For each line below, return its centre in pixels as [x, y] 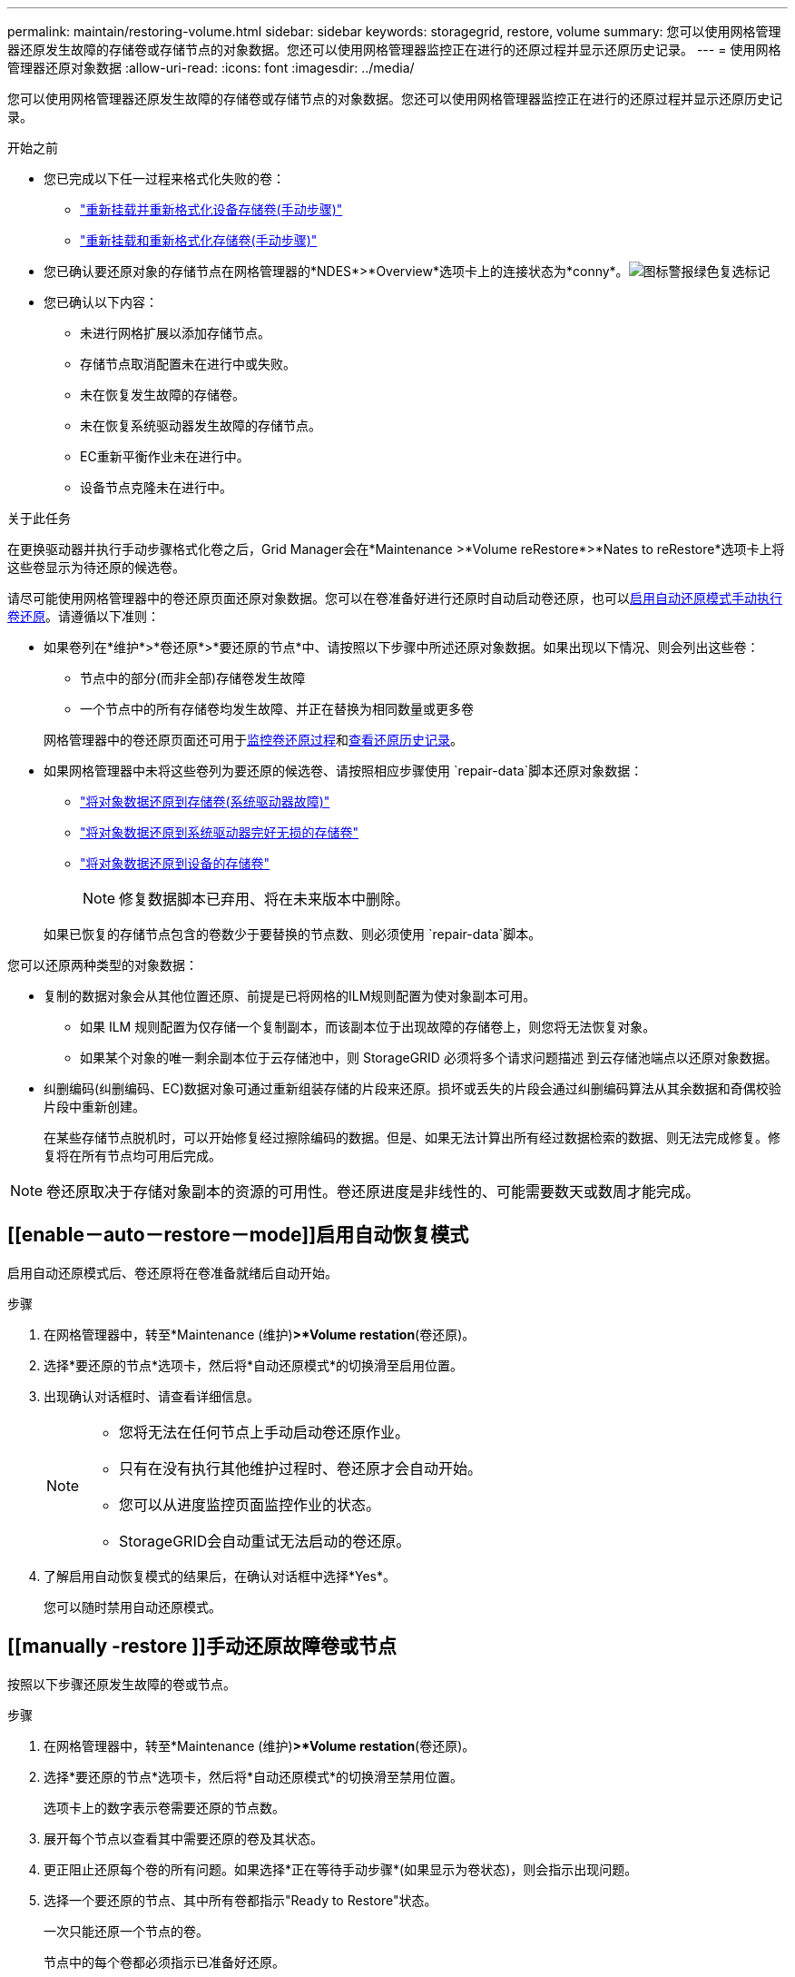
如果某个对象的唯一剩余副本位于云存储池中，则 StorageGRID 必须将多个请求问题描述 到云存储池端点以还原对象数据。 [429, 1058]
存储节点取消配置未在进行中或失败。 [188, 364]
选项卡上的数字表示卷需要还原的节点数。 [164, 1807]
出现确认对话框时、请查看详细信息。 [152, 1396]
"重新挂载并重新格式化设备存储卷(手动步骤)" [211, 209]
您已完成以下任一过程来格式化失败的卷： [164, 178]
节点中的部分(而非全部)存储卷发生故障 [193, 678]
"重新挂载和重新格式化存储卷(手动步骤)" [199, 240]
